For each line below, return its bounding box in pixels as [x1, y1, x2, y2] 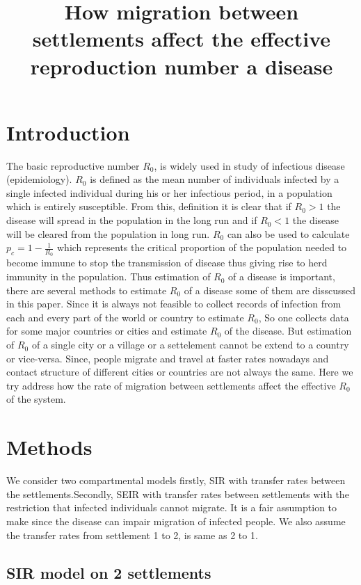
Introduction [6, 118, 130, 146]
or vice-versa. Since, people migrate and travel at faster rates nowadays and [6, 351, 329, 365]
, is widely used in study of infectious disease [154, 158, 345, 173]
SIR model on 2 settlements [6, 561, 211, 583]
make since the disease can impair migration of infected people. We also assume [6, 513, 346, 528]
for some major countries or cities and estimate [6, 323, 207, 338]
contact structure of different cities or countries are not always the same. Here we [6, 364, 353, 379]
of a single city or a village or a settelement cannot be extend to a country [31, 337, 349, 352]
